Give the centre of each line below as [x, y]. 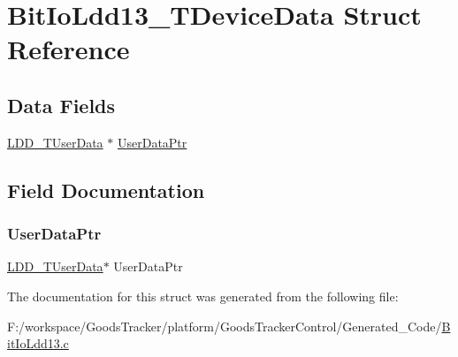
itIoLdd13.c [38, 343]
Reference [69, 49]
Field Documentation [106, 190]
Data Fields [61, 105]
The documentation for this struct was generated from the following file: [203, 296]
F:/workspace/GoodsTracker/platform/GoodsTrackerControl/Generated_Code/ [225, 326]
